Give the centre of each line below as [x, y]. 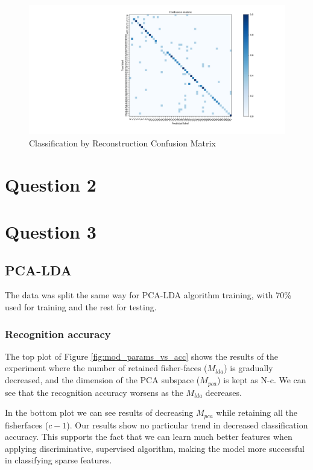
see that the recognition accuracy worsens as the [94, 392]
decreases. [223, 392]
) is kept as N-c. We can [262, 380]
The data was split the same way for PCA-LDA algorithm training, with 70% [148, 295]
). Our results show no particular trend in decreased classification [187, 425]
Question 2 [51, 184]
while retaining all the [257, 412]
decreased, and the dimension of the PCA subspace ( [103, 380]
